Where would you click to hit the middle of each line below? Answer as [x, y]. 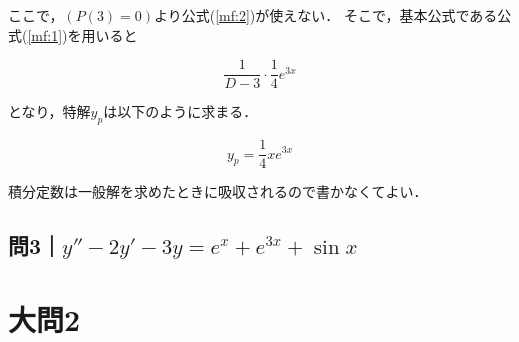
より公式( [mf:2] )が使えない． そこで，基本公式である [326, 15]
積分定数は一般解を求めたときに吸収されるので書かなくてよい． [218, 191]
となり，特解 [49, 111]
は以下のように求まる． [180, 111]
